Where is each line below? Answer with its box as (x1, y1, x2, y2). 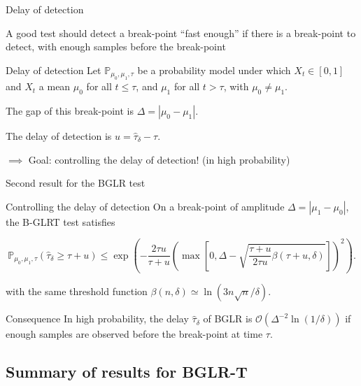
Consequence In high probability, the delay (6, 311, 189, 326)
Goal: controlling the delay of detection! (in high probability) (28, 152, 290, 166)
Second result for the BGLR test (6, 176, 146, 190)
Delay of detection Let (6, 62, 101, 77)
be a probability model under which (137, 62, 291, 77)
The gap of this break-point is (6, 103, 134, 117)
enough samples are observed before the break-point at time (6, 327, 263, 341)
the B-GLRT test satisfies (6, 214, 115, 229)
